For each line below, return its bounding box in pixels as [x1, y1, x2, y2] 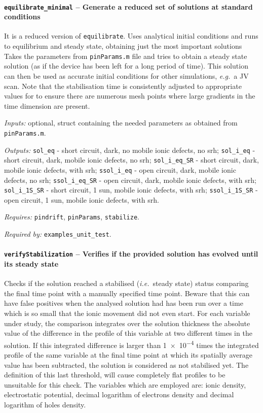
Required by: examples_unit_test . [4, 229, 111, 239]
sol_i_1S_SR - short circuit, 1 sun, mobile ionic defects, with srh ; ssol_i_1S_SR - [4, 184, 258, 195]
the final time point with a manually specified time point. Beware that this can [4, 288, 250, 298]
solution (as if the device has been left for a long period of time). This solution [4, 60, 248, 71]
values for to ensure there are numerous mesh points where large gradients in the [4, 90, 255, 101]
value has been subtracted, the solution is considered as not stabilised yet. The [4, 359, 249, 370]
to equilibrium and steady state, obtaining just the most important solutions [4, 41, 242, 51]
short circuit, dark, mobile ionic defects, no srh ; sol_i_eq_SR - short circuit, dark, [4, 154, 259, 165]
